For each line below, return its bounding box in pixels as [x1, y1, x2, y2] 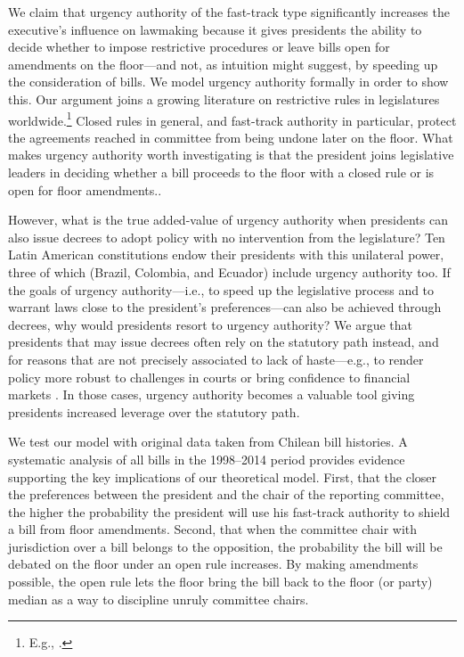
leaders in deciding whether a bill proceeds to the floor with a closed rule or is [8, 163, 435, 181]
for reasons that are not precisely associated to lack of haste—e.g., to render [8, 349, 424, 368]
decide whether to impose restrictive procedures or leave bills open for [8, 37, 390, 56]
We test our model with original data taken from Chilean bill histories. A [8, 432, 408, 451]
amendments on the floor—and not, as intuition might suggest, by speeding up [8, 54, 438, 73]
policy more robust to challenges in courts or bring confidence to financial [8, 367, 411, 386]
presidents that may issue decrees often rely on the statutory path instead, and [8, 333, 439, 351]
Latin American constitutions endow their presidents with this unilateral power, [8, 245, 444, 264]
